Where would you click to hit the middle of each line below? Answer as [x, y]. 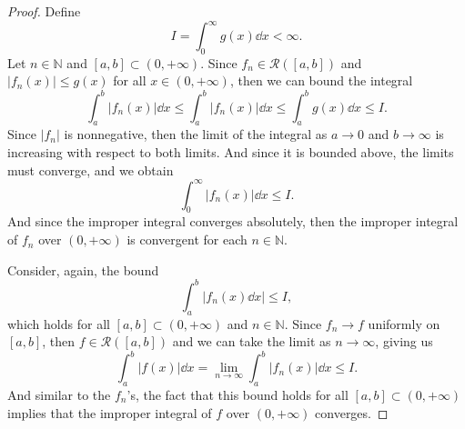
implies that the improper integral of [110, 412]
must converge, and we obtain [91, 170]
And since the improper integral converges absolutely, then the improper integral [233, 221]
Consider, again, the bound [83, 269]
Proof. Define [44, 11]
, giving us [404, 341]
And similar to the [59, 395]
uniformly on [404, 323]
